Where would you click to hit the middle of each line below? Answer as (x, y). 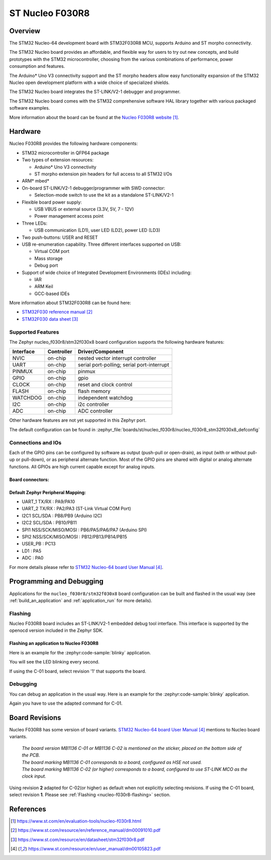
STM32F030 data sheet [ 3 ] (50, 319)
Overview (25, 31)
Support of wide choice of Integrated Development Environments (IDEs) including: (107, 272)
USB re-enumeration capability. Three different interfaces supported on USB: (102, 244)
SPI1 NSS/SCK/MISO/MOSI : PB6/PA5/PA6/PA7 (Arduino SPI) (85, 530)
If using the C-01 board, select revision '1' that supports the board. (78, 671)
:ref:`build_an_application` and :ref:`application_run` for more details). (81, 600)
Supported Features (34, 332)
